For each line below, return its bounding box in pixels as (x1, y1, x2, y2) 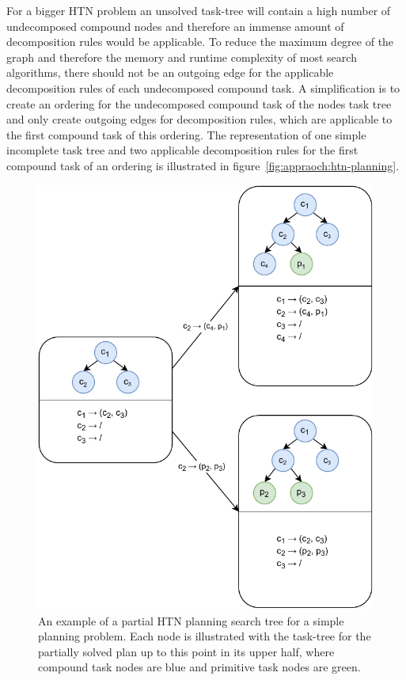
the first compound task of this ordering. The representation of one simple (6, 126, 366, 142)
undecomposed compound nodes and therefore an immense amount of (6, 17, 344, 34)
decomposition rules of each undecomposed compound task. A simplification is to (6, 79, 400, 96)
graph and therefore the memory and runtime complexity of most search (6, 48, 357, 65)
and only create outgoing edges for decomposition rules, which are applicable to (6, 111, 393, 127)
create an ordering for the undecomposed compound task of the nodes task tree (6, 95, 392, 112)
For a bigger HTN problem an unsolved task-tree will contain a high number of (6, 2, 391, 18)
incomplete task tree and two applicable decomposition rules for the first (6, 142, 359, 158)
